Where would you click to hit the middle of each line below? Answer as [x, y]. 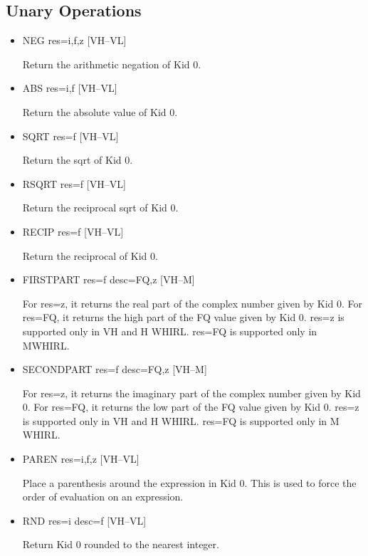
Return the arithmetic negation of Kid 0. [112, 64]
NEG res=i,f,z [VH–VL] [74, 40]
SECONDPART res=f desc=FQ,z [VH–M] [115, 369]
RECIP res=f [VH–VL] [73, 231]
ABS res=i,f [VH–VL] [70, 88]
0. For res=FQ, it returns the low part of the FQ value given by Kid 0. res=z [191, 407]
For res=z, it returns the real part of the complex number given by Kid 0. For [193, 303]
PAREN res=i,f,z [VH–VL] [81, 459]
